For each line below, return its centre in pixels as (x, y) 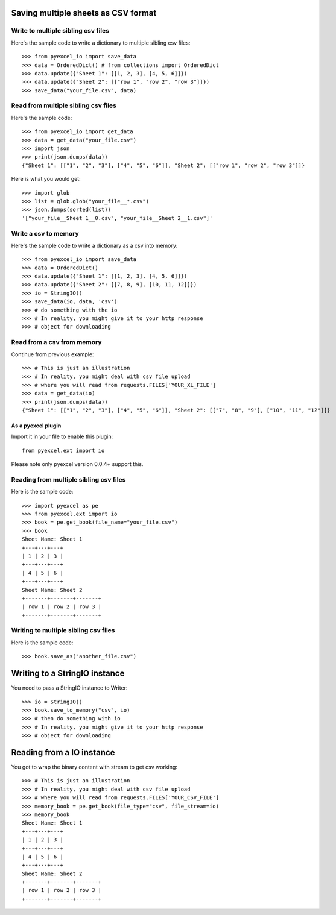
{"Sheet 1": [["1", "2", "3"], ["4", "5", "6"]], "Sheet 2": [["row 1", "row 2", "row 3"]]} (163, 165)
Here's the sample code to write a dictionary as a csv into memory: (94, 245)
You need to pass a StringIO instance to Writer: (69, 688)
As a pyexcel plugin (36, 426)
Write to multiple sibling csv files (60, 31)
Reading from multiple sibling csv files (68, 479)
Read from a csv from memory (56, 342)
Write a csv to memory (45, 233)
